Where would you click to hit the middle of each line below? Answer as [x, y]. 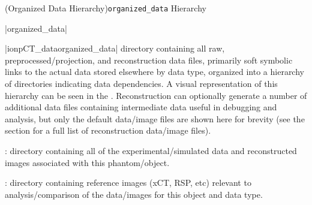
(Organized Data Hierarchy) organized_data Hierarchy [106, 8]
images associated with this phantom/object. [87, 162]
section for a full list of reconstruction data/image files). [108, 130]
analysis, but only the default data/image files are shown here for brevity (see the [155, 118]
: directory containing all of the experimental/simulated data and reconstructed [151, 150]
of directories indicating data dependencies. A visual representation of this [141, 84]
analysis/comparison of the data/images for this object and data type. [134, 194]
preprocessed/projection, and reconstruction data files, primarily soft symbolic [149, 60]
